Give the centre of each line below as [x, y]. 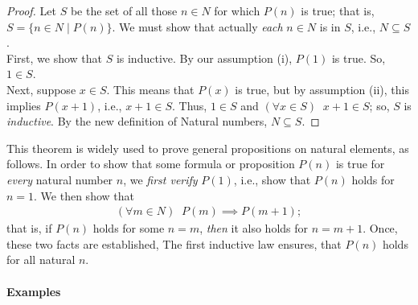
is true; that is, [338, 10]
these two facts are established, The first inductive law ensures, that [174, 243]
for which [237, 10]
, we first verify [160, 179]
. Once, [380, 228]
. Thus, [189, 105]
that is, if [29, 228]
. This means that [150, 89]
